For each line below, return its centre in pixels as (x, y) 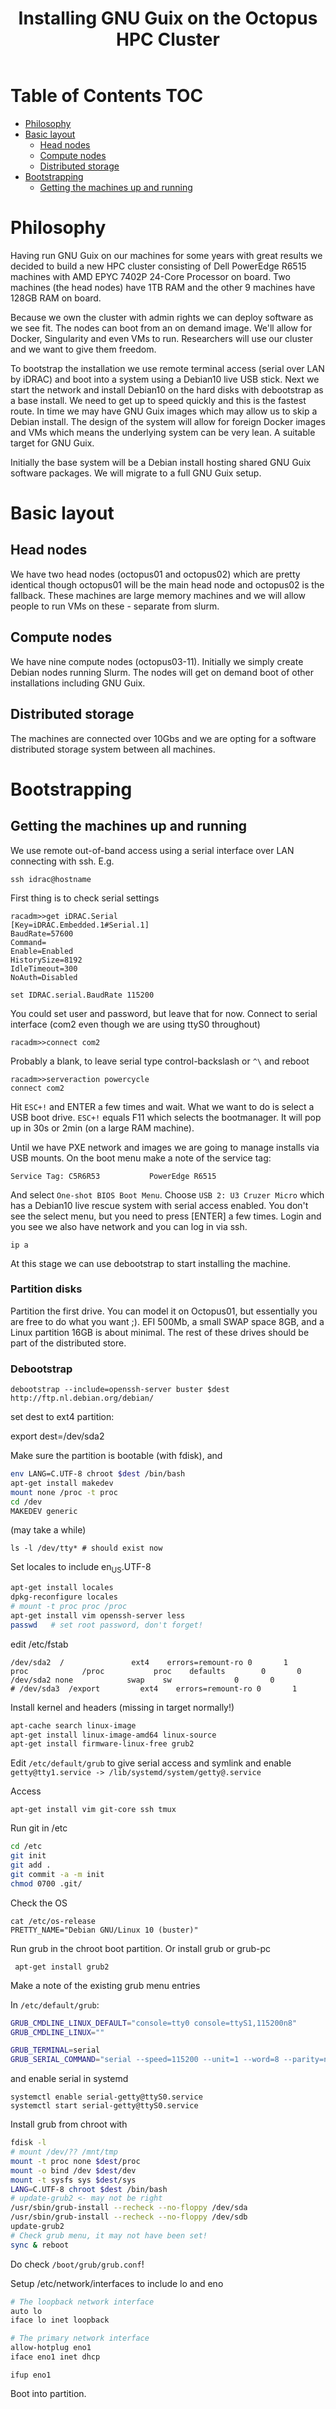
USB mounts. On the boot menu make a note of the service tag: (141, 1158)
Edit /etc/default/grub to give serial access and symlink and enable (151, 1763)
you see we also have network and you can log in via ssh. (129, 1226)
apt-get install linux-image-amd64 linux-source (113, 1735)
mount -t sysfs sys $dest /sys (73, 2180)
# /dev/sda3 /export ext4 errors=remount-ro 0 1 (154, 1688)
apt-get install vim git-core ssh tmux (93, 1810)
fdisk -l (28, 2143)
